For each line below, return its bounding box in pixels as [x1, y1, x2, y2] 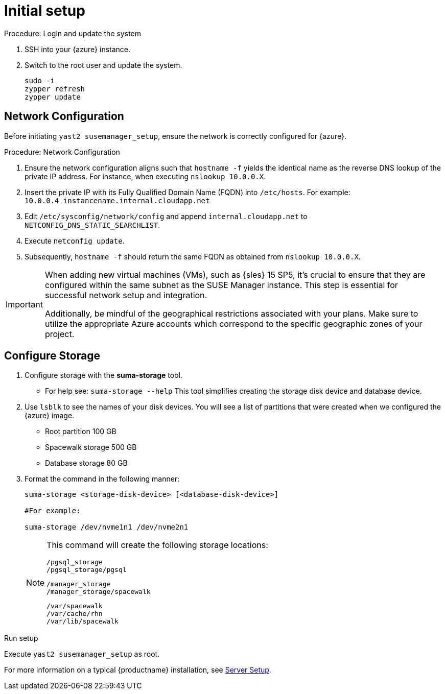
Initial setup [4, 2, 85, 19]
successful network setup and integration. [44, 290, 207, 300]
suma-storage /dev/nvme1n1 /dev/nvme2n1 [25, 523, 189, 532]
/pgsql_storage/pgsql [46, 566, 127, 574]
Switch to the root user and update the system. [25, 60, 182, 69]
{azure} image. [25, 411, 75, 420]
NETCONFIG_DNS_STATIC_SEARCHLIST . [25, 220, 160, 229]
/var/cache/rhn [46, 610, 103, 618]
